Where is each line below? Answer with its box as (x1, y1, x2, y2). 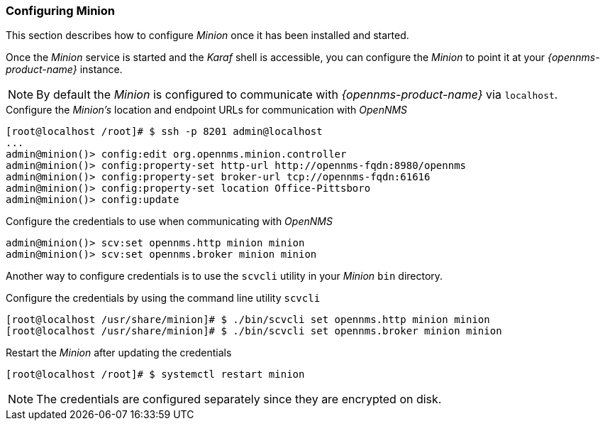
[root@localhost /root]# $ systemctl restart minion (6, 368, 305, 381)
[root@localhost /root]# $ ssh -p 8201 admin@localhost (6, 126, 323, 138)
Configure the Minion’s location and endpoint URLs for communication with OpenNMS (6, 104, 408, 116)
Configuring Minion (6, 4, 115, 18)
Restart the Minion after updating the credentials (6, 346, 232, 359)
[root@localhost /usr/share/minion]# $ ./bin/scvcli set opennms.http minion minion (6, 314, 490, 326)
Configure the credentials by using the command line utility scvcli (6, 292, 321, 305)
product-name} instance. (6, 63, 123, 76)
